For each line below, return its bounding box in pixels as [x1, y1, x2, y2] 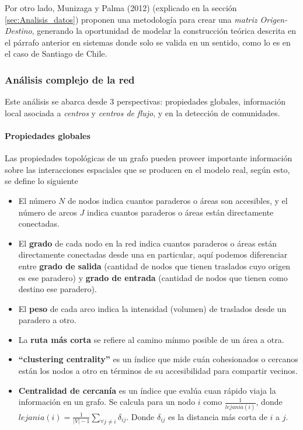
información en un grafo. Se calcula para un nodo [18, 396, 196, 408]
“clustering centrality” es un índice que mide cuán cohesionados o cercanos [18, 353, 298, 365]
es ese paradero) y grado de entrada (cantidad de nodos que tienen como [18, 271, 288, 283]
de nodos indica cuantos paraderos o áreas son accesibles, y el [68, 194, 288, 206]
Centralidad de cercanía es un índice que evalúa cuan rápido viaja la [18, 384, 276, 396]
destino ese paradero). [18, 283, 97, 295]
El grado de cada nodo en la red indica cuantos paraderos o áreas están [18, 237, 277, 249]
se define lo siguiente [5, 175, 78, 187]
